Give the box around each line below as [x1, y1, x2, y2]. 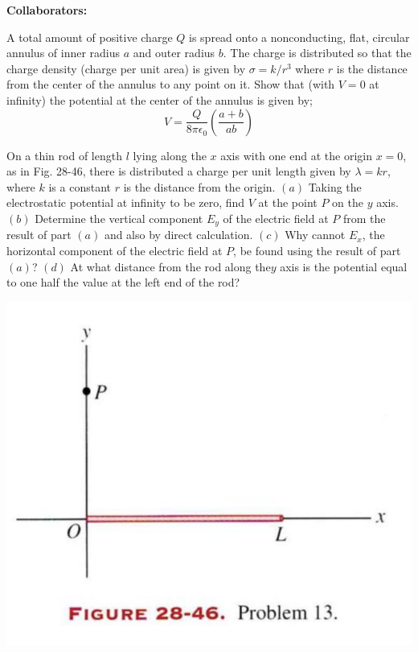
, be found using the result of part [233, 241, 401, 258]
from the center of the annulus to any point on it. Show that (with [6, 76, 335, 93]
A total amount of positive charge [6, 28, 173, 45]
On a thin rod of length [6, 146, 122, 163]
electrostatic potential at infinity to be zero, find [6, 194, 245, 211]
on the [332, 194, 363, 211]
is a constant [48, 178, 111, 195]
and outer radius [133, 44, 215, 61]
